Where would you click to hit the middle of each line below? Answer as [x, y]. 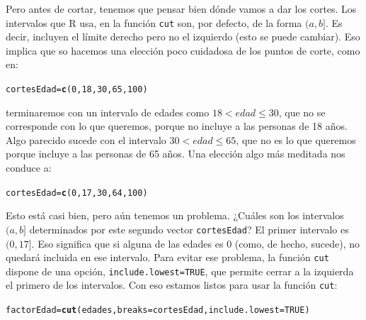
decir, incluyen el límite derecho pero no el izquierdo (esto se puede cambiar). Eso [183, 37]
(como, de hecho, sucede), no [297, 243]
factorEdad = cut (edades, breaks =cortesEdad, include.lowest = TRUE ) [158, 310]
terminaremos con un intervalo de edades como [108, 112]
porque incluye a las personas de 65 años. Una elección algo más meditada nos [176, 154]
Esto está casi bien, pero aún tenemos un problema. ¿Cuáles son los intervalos [175, 215]
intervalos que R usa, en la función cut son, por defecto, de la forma [154, 22]
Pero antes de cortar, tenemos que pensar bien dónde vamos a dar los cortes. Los [181, 9]
